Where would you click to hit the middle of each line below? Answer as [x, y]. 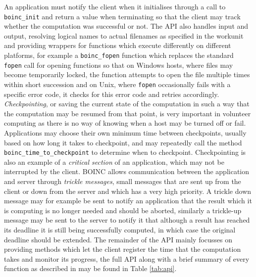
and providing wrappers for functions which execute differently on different [118, 45]
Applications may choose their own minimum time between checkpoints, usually [125, 132]
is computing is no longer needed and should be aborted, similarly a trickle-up [123, 210]
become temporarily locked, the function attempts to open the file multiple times [127, 74]
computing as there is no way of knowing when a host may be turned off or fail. [125, 123]
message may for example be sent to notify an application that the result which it [128, 201]
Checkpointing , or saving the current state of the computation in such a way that [127, 104]
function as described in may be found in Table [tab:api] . [90, 268]
